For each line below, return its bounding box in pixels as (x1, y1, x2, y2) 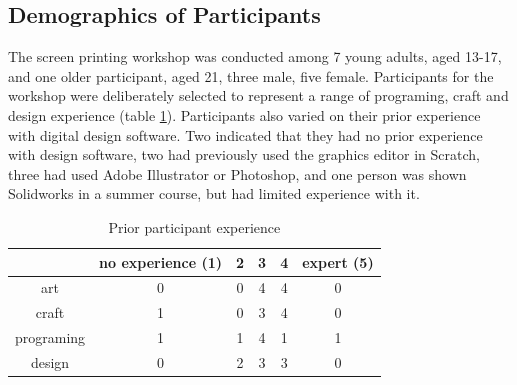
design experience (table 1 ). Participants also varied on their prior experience (8, 104, 481, 125)
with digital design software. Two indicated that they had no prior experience (8, 124, 483, 145)
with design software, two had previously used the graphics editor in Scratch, (8, 144, 480, 165)
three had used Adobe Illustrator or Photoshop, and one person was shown (8, 163, 467, 184)
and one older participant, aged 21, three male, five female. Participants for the (8, 65, 494, 86)
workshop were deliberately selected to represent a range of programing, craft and (8, 85, 509, 106)
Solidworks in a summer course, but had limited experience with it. (8, 183, 420, 204)
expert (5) (302, 251, 374, 272)
